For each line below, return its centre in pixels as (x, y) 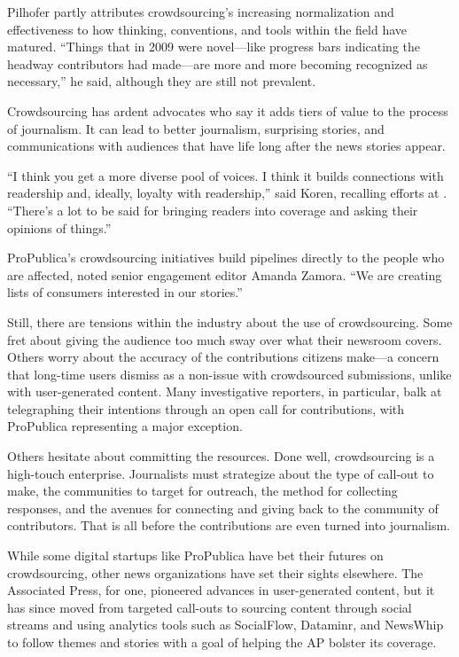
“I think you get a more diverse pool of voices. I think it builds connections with (226, 175)
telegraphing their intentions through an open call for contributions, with (206, 408)
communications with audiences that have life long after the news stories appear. (226, 146)
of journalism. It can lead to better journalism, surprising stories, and (196, 128)
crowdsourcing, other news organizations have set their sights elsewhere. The (215, 572)
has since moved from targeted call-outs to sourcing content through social (210, 607)
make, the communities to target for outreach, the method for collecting (202, 491)
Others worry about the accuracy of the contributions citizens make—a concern (223, 357)
